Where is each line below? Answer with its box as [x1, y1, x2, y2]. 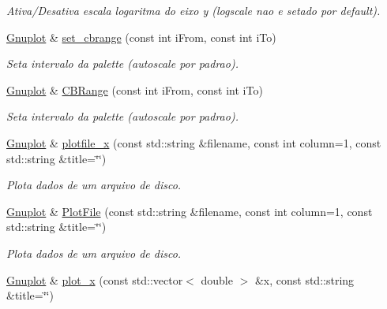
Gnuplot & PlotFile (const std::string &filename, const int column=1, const [6, 203, 373, 219]
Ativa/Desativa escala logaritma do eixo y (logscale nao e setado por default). [6, 2, 381, 18]
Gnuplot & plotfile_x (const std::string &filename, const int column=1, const [6, 134, 381, 151]
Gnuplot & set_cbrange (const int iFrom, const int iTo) [6, 28, 276, 45]
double [201, 271, 233, 288]
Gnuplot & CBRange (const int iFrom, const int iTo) [6, 81, 263, 98]
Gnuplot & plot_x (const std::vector [6, 271, 183, 288]
